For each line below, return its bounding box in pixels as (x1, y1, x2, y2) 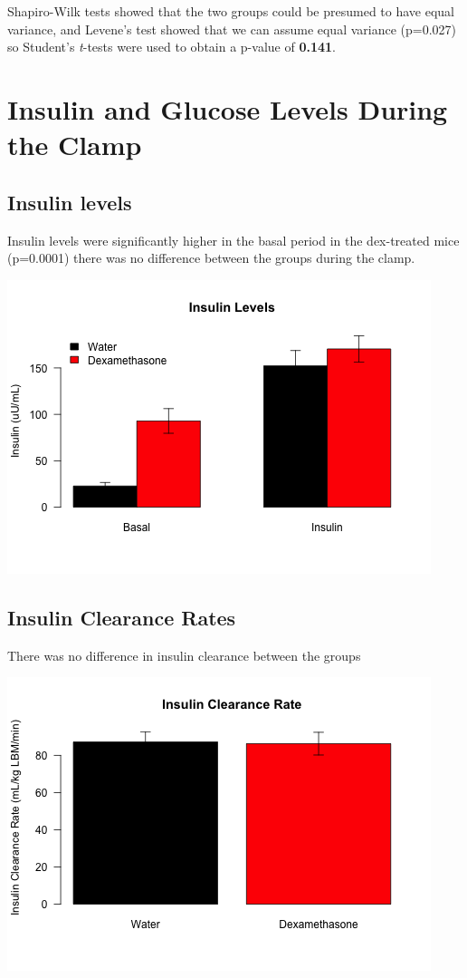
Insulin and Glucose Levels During (7, 90, 448, 127)
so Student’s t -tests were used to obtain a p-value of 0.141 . (7, 37, 336, 56)
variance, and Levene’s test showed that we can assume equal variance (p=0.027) (7, 19, 457, 38)
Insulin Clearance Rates (7, 603, 236, 631)
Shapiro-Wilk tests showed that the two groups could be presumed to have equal (7, 2, 454, 20)
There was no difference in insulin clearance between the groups (7, 645, 361, 664)
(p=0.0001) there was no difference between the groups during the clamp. (7, 248, 415, 267)
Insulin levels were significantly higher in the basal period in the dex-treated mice (7, 230, 460, 249)
